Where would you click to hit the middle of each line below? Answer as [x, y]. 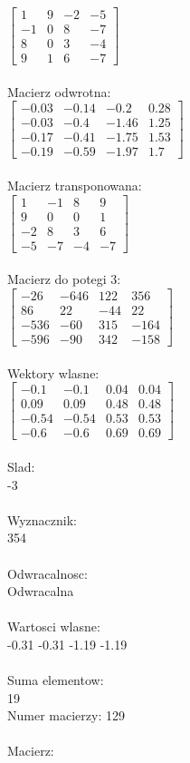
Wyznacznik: [43, 519]
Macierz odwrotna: [59, 91]
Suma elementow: [56, 680]
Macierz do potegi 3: [64, 279]
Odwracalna [41, 591]
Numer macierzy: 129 [66, 715]
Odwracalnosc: [47, 573]
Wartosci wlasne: [54, 626]
